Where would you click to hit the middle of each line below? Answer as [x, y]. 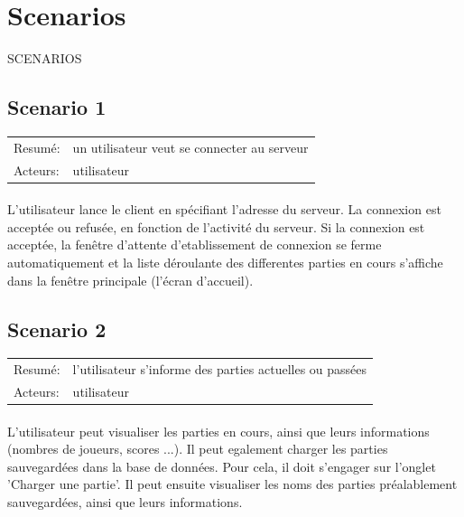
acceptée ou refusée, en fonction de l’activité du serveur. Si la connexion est [216, 226]
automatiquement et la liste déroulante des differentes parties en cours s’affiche [225, 262]
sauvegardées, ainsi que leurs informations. [125, 502]
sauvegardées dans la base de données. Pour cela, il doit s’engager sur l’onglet [222, 466]
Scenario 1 [57, 107]
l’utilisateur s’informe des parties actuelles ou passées [220, 369]
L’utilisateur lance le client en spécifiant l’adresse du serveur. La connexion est [224, 209]
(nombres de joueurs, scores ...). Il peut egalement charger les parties [198, 449]
